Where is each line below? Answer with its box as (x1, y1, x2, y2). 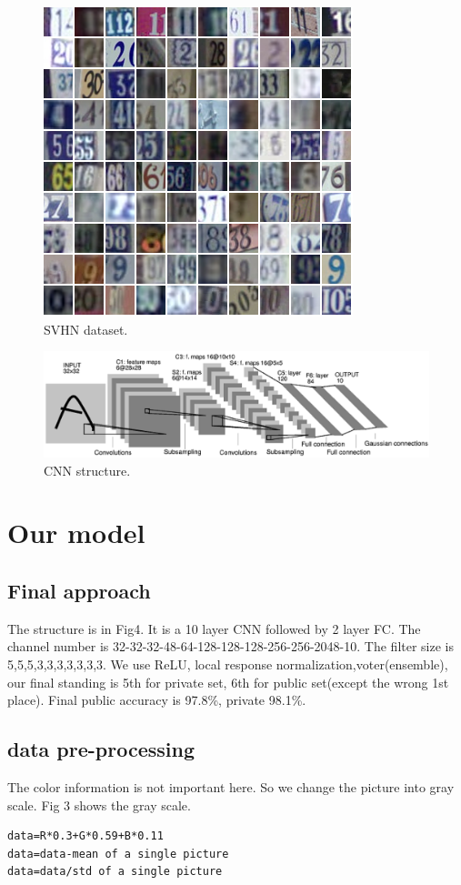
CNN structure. (44, 460, 131, 479)
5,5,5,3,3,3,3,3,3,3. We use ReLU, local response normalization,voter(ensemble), (7, 655, 448, 674)
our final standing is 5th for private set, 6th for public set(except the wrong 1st (7, 672, 449, 691)
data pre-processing (7, 735, 195, 763)
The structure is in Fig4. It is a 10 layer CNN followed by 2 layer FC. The (7, 618, 421, 638)
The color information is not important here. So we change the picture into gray (7, 778, 455, 796)
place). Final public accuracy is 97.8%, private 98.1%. (7, 690, 306, 709)
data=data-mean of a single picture (7, 847, 229, 860)
